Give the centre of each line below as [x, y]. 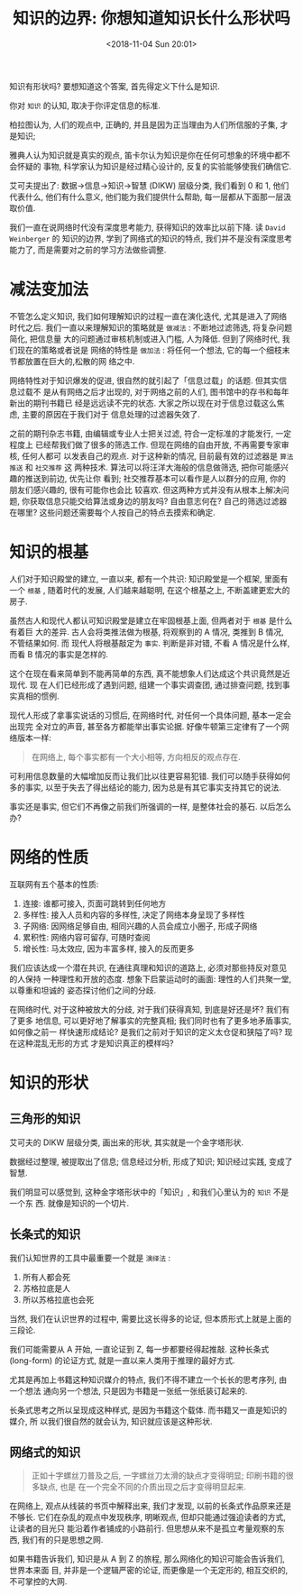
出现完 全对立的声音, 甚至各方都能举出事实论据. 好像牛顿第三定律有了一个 [145, 726]
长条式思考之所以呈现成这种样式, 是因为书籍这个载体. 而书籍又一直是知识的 [148, 1410]
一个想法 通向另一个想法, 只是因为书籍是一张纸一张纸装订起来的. [129, 1390]
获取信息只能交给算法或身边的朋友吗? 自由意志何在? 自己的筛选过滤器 [158, 500]
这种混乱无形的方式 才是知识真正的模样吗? [95, 1043]
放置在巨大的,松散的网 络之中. [80, 361]
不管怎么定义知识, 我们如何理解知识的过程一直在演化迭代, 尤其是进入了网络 [148, 316]
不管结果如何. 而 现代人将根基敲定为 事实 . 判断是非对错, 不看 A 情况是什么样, [150, 643]
